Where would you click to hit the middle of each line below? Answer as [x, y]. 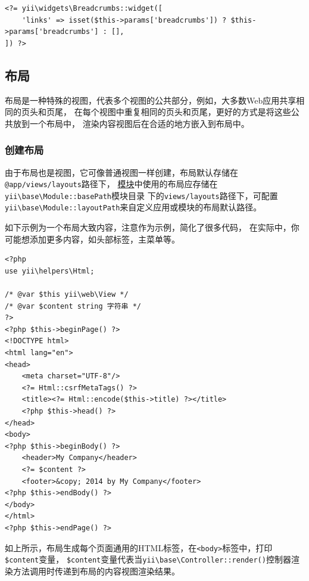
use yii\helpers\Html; [50, 271]
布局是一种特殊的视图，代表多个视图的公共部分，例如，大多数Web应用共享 [151, 100]
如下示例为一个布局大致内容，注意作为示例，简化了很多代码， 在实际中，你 [152, 227]
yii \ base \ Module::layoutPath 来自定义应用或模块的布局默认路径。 [133, 207]
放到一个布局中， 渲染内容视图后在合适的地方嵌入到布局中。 [131, 123]
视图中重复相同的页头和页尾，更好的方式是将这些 [195, 112]
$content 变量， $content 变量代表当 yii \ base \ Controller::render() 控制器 [148, 559]
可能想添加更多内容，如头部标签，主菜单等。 [92, 239]
